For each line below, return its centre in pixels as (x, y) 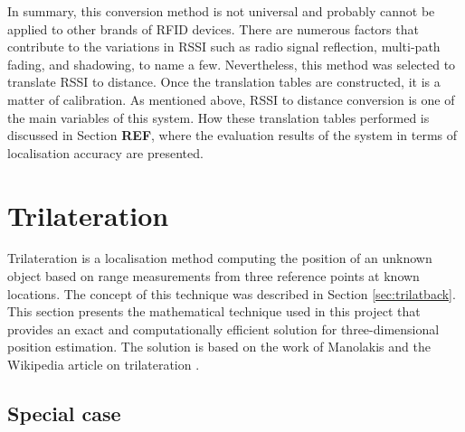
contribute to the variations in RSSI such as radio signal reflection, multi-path (224, 47)
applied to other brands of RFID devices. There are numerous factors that (213, 28)
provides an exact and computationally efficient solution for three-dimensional (223, 329)
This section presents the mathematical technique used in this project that (214, 311)
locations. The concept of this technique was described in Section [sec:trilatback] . (232, 293)
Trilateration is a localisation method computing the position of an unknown (220, 258)
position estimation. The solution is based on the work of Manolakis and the (219, 347)
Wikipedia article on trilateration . (104, 365)
